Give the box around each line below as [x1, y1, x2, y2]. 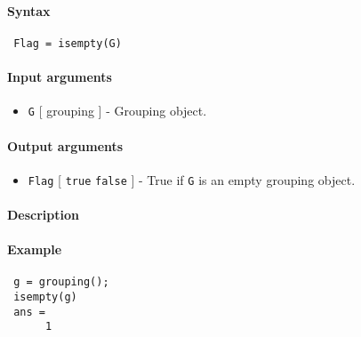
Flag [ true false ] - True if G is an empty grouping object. [28, 170, 356, 189]
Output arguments [7, 136, 124, 155]
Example [7, 240, 62, 259]
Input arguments [7, 68, 112, 86]
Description [7, 205, 80, 223]
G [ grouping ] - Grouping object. [28, 101, 207, 120]
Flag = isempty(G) [13, 36, 122, 50]
